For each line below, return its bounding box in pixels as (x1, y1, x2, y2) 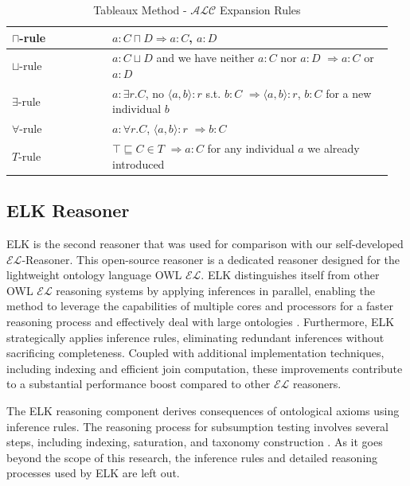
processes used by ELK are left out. (6, 465, 180, 481)
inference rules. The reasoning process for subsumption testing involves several (6, 418, 389, 434)
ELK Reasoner (6, 198, 130, 223)
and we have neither (156, 49, 255, 66)
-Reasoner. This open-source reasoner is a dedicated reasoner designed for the (21, 251, 400, 267)
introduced (111, 155, 165, 172)
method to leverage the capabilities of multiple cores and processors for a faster (6, 297, 393, 314)
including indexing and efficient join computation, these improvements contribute (6, 360, 403, 376)
